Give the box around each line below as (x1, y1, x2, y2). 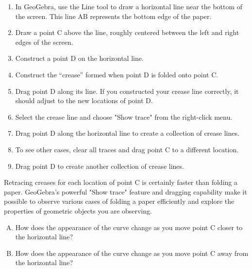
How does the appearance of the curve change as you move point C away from (15, 248, 249, 258)
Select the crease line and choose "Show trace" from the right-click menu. (15, 111, 233, 122)
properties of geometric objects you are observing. (4, 205, 152, 215)
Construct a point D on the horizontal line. (15, 53, 144, 63)
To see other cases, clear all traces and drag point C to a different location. (15, 144, 239, 154)
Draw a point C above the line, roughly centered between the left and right (15, 27, 239, 37)
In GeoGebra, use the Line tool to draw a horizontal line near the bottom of (15, 1, 243, 11)
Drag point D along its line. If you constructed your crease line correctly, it (15, 86, 239, 96)
